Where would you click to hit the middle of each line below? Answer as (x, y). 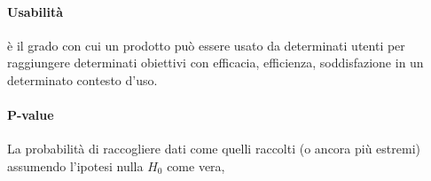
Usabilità (35, 11)
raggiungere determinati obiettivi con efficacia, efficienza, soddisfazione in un (215, 63)
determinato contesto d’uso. (82, 79)
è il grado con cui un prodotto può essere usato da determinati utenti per (206, 45)
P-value (31, 115)
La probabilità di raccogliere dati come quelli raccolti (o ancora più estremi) (214, 149)
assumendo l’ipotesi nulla (75, 165)
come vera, (196, 165)
